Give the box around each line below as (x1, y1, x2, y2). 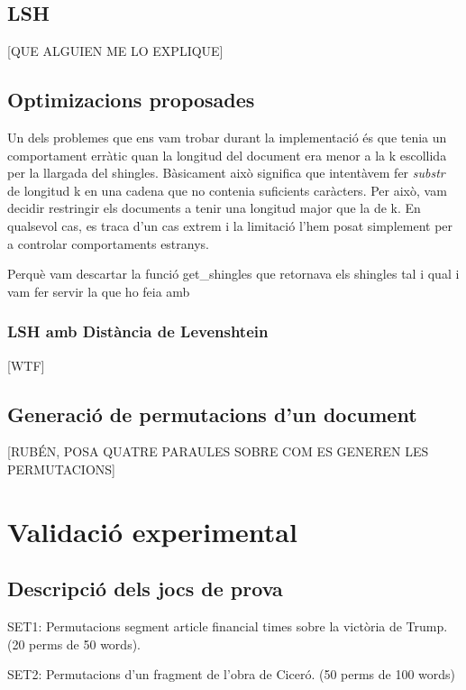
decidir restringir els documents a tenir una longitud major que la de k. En (7, 198, 421, 217)
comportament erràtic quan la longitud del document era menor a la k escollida (7, 145, 447, 164)
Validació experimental (7, 512, 297, 549)
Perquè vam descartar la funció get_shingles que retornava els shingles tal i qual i (7, 264, 460, 283)
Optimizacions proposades (7, 86, 255, 114)
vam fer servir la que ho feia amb (7, 281, 190, 300)
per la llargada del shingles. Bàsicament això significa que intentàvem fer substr (7, 163, 445, 182)
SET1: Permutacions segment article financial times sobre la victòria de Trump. (7, 617, 448, 636)
